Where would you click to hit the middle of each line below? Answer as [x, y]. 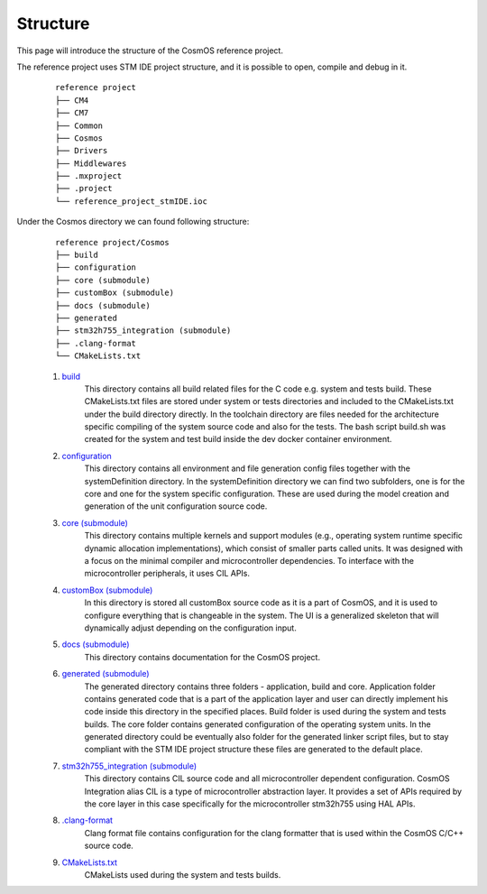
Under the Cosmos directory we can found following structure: [133, 222]
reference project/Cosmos [113, 242]
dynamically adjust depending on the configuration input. [190, 628]
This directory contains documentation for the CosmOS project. [202, 657]
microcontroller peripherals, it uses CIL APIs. [167, 574]
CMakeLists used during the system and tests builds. [183, 874]
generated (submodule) [106, 674]
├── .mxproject [89, 176]
